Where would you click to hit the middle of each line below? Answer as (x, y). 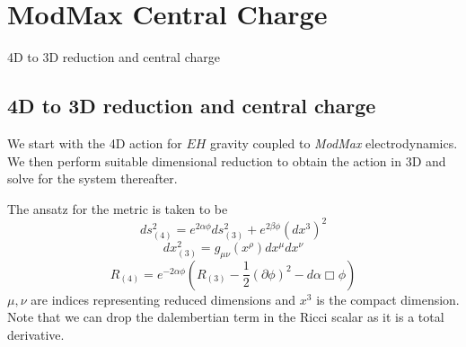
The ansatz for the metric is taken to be (118, 208)
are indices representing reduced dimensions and (163, 299)
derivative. (36, 335)
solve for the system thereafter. (92, 178)
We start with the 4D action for (95, 142)
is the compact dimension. (388, 299)
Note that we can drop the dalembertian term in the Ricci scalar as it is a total (226, 317)
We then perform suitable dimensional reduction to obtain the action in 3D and (227, 160)
